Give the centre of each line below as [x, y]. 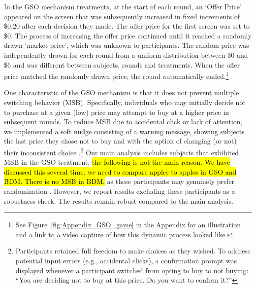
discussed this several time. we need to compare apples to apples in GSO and [120, 171]
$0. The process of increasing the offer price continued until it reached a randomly [128, 35]
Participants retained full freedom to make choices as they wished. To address [133, 251]
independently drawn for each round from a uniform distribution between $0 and [126, 54]
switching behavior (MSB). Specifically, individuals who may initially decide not [125, 102]
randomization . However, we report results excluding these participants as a [120, 191]
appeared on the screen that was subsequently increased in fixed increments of [122, 16]
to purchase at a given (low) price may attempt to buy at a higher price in [117, 112]
